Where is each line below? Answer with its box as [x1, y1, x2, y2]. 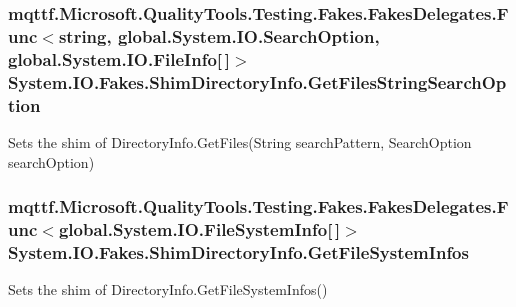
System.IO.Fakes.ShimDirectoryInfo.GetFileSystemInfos [8, 239, 469, 264]
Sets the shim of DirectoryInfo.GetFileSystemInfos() [8, 279, 328, 300]
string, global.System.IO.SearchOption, [58, 23, 380, 48]
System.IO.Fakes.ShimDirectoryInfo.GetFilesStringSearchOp [8, 69, 507, 94]
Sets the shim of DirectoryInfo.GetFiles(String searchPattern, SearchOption [8, 131, 472, 152]
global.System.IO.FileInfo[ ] [8, 46, 230, 71]
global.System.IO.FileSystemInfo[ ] [58, 216, 341, 241]
